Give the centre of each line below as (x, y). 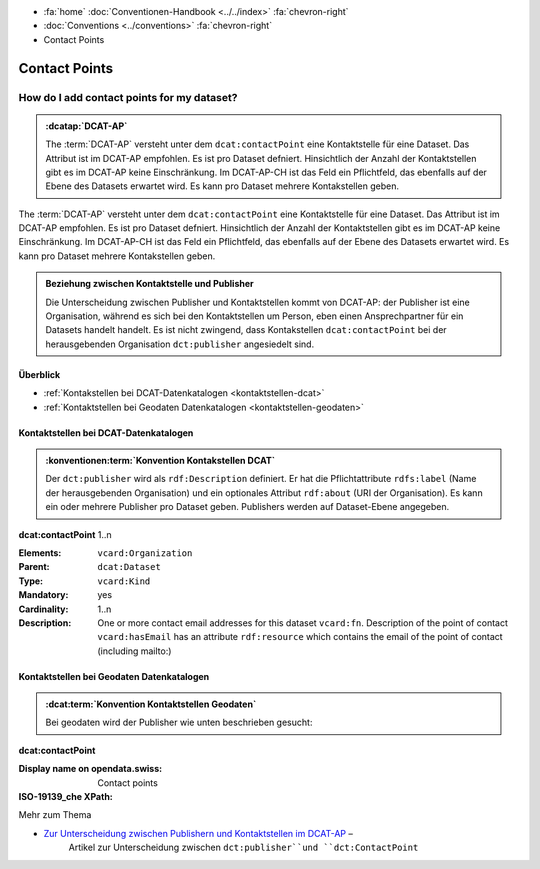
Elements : (40, 552)
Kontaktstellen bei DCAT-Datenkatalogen (106, 432)
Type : (31, 581)
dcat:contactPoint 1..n (65, 534)
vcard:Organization (145, 553)
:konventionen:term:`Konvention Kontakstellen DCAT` (160, 460)
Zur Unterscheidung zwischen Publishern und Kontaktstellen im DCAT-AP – (198, 833)
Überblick (39, 374)
